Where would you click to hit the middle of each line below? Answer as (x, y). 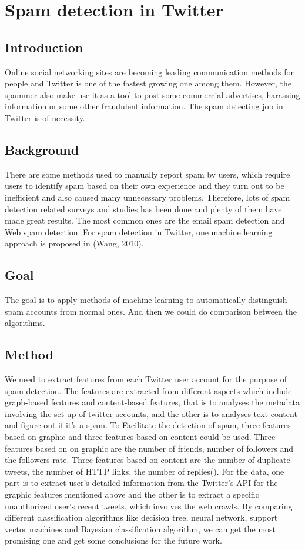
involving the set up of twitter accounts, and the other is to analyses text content (151, 413)
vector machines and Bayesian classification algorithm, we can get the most (140, 529)
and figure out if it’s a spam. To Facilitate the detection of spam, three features (148, 425)
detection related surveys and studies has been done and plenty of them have (143, 209)
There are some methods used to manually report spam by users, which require (148, 174)
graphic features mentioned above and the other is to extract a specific (132, 494)
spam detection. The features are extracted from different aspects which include (148, 390)
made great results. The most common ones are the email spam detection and (145, 220)
